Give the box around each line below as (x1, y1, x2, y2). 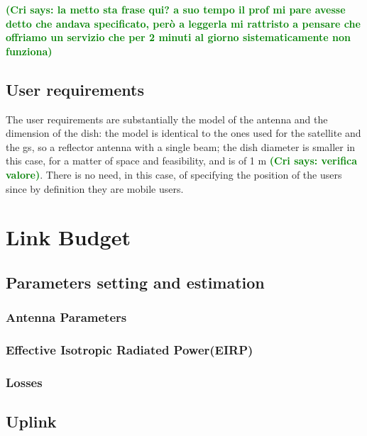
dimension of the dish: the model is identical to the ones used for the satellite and (6, 125, 361, 140)
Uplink (6, 410, 57, 432)
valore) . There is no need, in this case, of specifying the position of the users (6, 167, 342, 181)
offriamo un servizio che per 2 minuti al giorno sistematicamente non (6, 30, 351, 45)
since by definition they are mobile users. (6, 181, 184, 196)
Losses (6, 373, 43, 391)
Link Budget (6, 223, 131, 252)
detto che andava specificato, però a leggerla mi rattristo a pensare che (6, 16, 361, 30)
